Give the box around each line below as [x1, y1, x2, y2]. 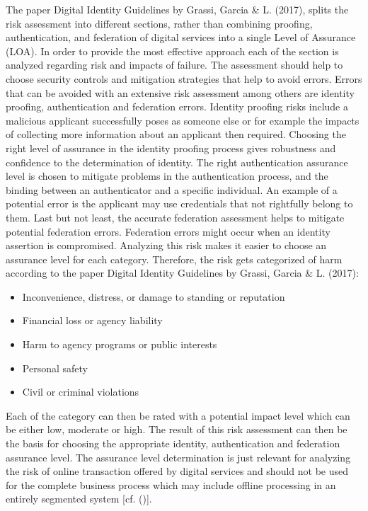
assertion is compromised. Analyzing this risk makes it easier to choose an [6, 238, 327, 253]
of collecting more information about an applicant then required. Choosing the [6, 127, 346, 142]
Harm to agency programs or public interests [22, 337, 217, 352]
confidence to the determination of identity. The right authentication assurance [6, 154, 348, 169]
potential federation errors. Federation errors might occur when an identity [6, 224, 330, 239]
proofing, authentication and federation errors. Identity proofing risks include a [6, 99, 348, 114]
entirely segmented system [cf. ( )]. [6, 491, 152, 506]
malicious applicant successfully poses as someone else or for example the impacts [6, 113, 360, 127]
